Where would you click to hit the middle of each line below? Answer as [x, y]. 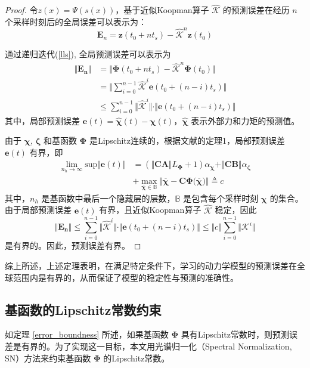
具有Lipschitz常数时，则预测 [235, 334]
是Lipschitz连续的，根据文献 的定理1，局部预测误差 [187, 140]
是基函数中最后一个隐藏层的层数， [108, 198]
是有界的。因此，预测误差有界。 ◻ [73, 245]
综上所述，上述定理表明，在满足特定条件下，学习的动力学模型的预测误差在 [151, 265]
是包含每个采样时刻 [221, 198]
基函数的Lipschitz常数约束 [83, 309]
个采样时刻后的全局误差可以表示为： [76, 21]
